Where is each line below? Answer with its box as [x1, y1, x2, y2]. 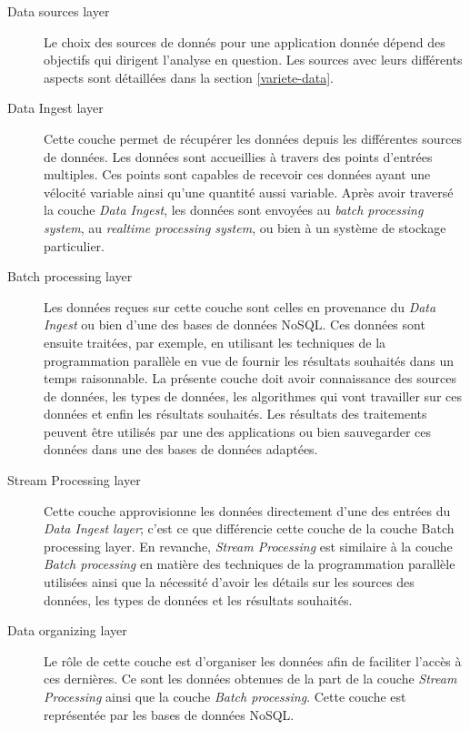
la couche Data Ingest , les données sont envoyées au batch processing [44, 200, 424, 219]
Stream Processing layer [7, 471, 141, 490]
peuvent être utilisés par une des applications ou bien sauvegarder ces [44, 421, 432, 441]
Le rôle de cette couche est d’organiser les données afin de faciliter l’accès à [44, 651, 462, 670]
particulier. [44, 236, 105, 255]
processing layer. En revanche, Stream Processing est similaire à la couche [44, 536, 453, 555]
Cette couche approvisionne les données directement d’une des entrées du [44, 501, 451, 520]
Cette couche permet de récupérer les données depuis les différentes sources [44, 128, 462, 147]
